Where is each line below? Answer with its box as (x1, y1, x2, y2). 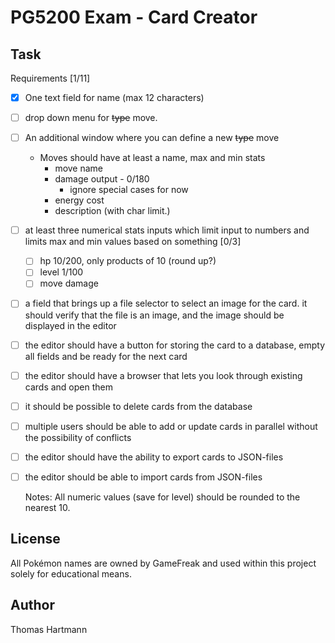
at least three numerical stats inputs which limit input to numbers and (24, 224, 310, 236)
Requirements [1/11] (10, 72, 91, 84)
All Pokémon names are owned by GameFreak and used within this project (10, 557, 317, 569)
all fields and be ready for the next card (24, 350, 188, 362)
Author (10, 597, 55, 614)
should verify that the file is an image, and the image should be (24, 309, 285, 321)
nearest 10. (24, 501, 71, 513)
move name (54, 162, 104, 175)
